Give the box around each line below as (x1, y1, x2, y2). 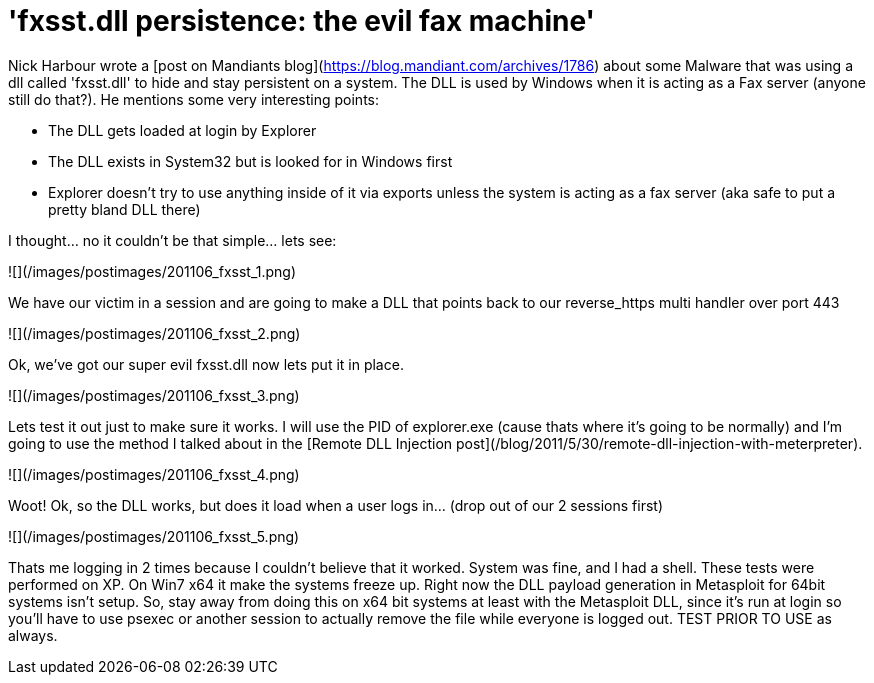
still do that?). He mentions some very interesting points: (8, 90, 379, 108)
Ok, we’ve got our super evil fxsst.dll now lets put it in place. (8, 355, 404, 373)
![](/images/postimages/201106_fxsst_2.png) (8, 324, 301, 342)
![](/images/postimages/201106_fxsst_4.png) (8, 465, 300, 483)
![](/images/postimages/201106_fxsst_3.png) (8, 386, 300, 404)
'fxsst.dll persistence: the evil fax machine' (8, 4, 596, 38)
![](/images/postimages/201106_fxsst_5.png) (8, 527, 300, 545)
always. (8, 626, 58, 644)
